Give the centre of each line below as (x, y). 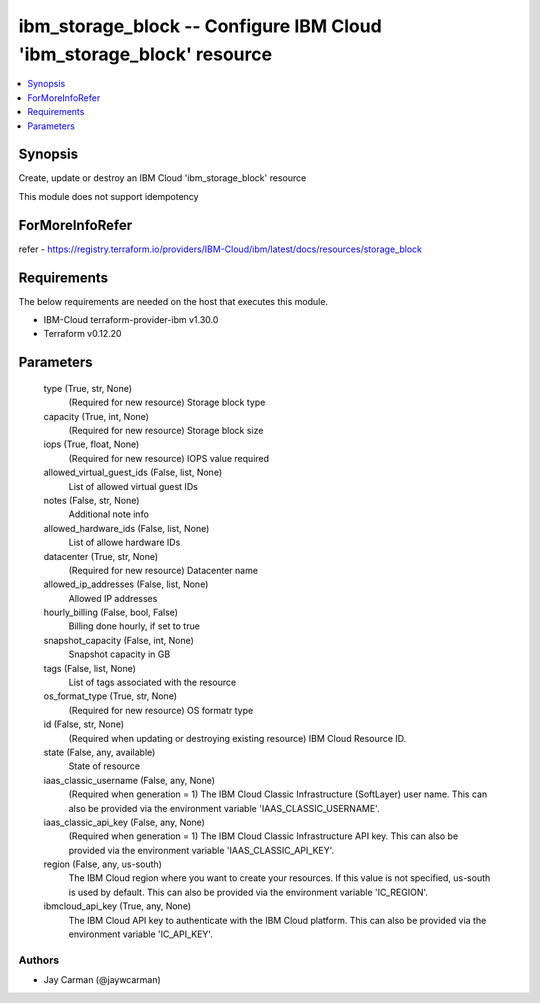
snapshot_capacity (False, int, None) (119, 640)
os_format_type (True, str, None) (110, 696)
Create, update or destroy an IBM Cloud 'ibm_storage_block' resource (162, 178)
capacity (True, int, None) (96, 416)
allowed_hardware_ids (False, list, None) (126, 528)
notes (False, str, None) (91, 500)
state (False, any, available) (99, 752)
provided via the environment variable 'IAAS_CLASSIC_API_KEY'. (201, 850)
